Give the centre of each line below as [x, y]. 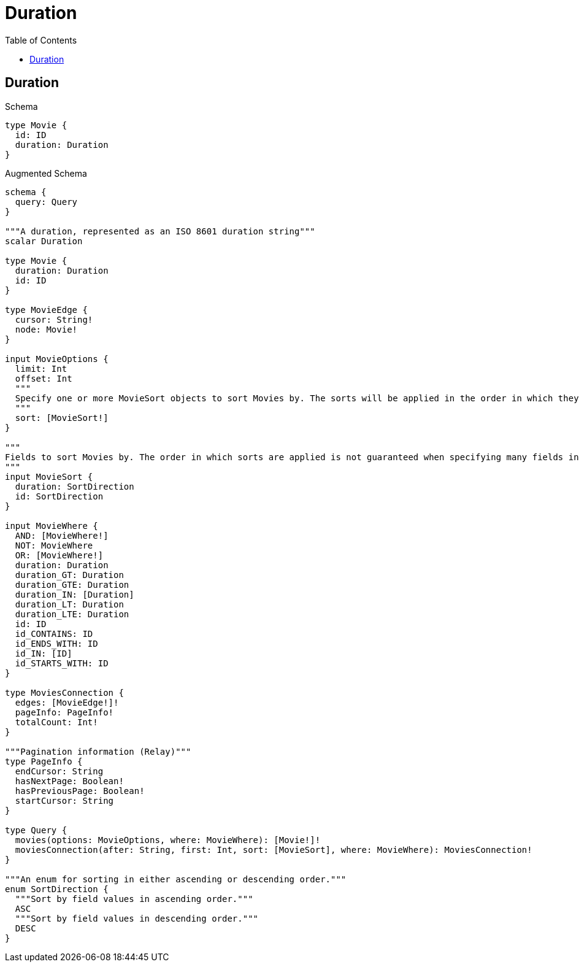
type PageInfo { [44, 761]
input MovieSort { [49, 476]
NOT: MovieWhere [54, 545]
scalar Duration [44, 241]
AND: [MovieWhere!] [62, 535]
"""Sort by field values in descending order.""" [137, 918]
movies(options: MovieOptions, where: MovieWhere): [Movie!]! [168, 840]
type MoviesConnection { [64, 692]
